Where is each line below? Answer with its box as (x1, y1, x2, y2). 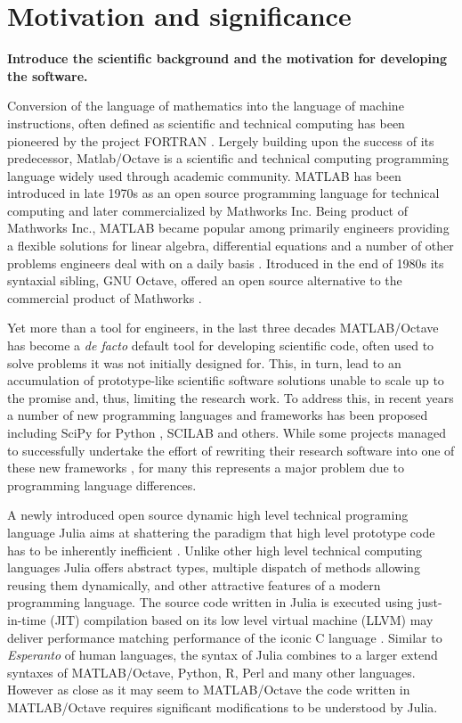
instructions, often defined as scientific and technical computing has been (7, 113, 405, 132)
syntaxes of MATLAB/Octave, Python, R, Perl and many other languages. (7, 662, 416, 681)
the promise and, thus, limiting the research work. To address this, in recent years (7, 388, 454, 407)
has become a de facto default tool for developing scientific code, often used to (7, 336, 434, 355)
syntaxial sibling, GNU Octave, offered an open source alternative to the (7, 271, 402, 290)
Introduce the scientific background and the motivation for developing (7, 49, 448, 68)
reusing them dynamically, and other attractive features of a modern (7, 575, 381, 594)
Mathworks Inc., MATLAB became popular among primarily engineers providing (7, 218, 450, 237)
